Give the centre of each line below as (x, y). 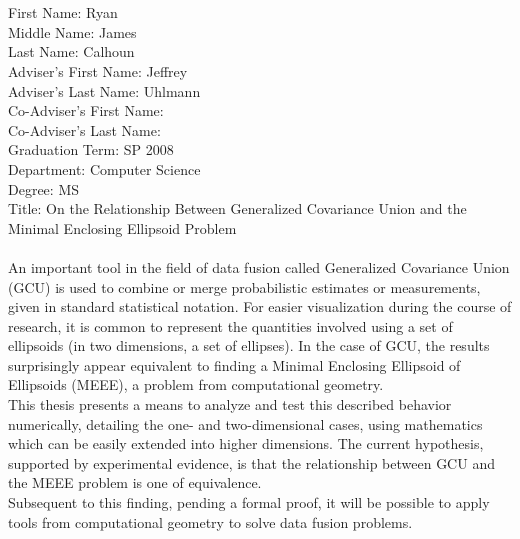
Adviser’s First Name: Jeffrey (98, 70)
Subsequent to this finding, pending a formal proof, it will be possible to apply (249, 502)
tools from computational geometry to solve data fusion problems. (210, 521)
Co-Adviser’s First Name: (86, 110)
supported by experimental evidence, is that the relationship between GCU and (251, 462)
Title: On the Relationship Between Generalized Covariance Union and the (237, 208)
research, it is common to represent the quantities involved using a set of (230, 325)
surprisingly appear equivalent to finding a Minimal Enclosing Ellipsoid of (234, 364)
